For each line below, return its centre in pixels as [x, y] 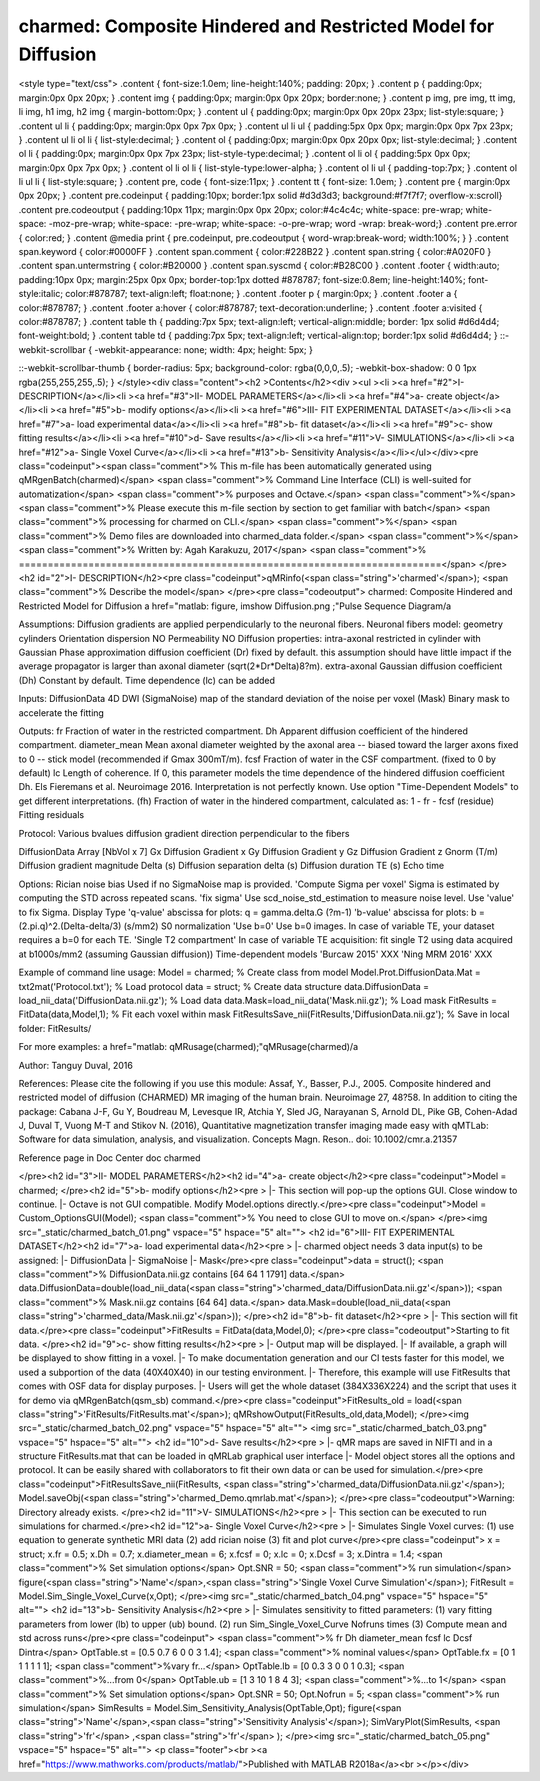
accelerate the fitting [61, 712]
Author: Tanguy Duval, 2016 [76, 1065]
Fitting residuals [51, 815]
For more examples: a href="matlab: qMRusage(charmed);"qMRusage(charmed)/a [188, 1047]
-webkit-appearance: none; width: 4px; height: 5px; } [204, 349]
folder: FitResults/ [55, 1028]
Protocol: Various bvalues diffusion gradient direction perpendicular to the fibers [184, 833]
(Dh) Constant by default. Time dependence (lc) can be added [146, 680]
